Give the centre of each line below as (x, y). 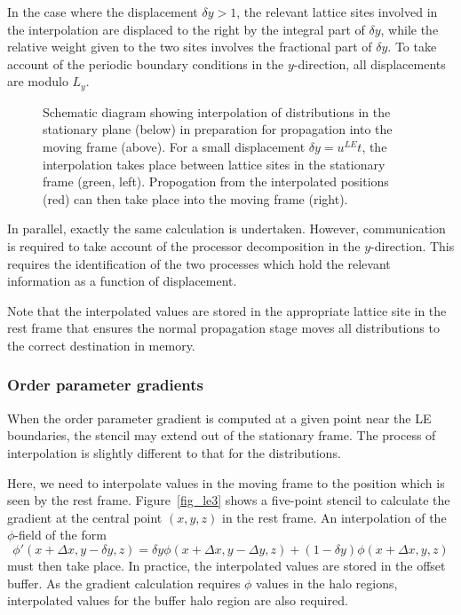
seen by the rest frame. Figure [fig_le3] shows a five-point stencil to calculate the (229, 500)
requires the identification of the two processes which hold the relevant (199, 263)
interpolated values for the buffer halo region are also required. (178, 600)
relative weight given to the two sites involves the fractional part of (190, 47)
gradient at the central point (85, 517)
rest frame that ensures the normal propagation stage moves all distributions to (223, 328)
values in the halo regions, (327, 583)
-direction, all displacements (370, 63)
